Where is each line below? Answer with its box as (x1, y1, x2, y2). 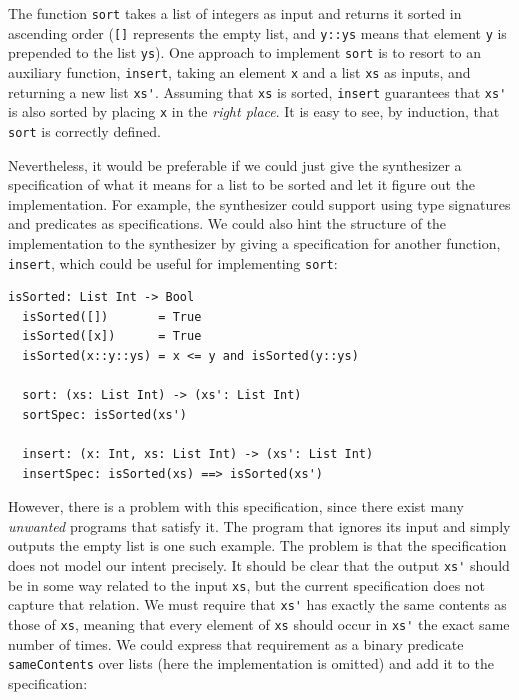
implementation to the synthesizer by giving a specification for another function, (8, 232, 501, 253)
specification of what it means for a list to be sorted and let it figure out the (8, 174, 476, 195)
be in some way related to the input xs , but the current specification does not (8, 574, 486, 595)
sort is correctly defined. (8, 120, 161, 141)
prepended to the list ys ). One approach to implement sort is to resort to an (8, 42, 482, 63)
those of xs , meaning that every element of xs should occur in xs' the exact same (8, 613, 510, 634)
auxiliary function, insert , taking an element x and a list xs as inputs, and (8, 61, 471, 82)
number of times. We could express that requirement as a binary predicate (8, 633, 464, 654)
